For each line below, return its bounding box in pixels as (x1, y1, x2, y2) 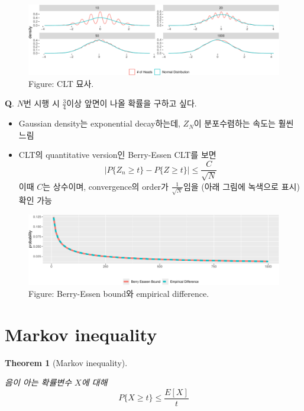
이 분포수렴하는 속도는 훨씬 (193, 117, 294, 130)
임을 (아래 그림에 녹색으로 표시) (183, 180, 300, 192)
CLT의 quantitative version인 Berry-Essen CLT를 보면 (18, 148, 216, 161)
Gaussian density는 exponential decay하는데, (18, 117, 180, 130)
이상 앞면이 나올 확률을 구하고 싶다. (66, 97, 197, 109)
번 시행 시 (23, 97, 60, 109)
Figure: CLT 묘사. (28, 77, 94, 89)
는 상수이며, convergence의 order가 (43, 180, 169, 192)
